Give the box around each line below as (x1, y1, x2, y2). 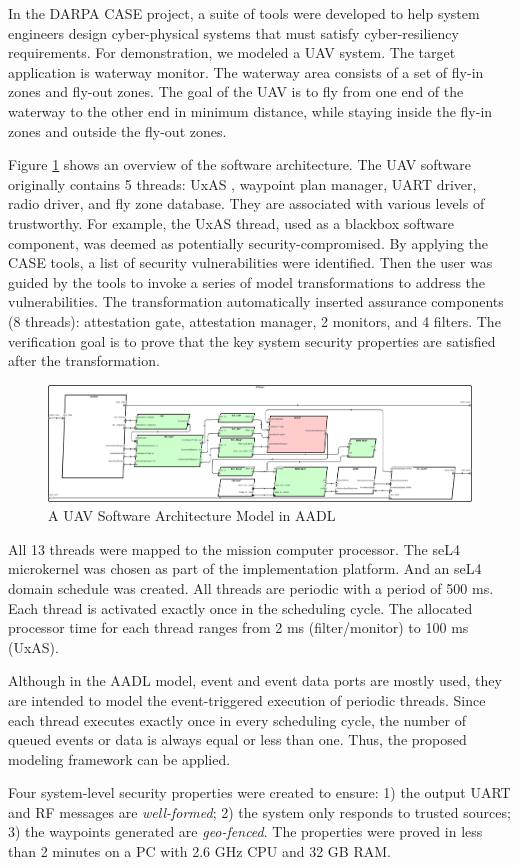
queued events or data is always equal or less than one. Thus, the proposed (8, 729, 467, 750)
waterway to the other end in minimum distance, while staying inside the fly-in (8, 100, 493, 121)
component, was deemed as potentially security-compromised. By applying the (8, 232, 489, 253)
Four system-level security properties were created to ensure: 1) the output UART (8, 782, 511, 803)
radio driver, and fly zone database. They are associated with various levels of (8, 193, 485, 214)
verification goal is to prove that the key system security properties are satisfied (8, 330, 496, 351)
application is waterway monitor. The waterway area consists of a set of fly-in (8, 61, 484, 82)
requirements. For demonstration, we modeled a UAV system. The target (8, 42, 456, 63)
